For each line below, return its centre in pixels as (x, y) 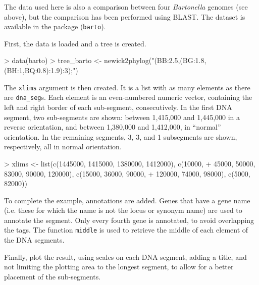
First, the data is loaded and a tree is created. (75, 43)
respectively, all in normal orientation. (63, 147)
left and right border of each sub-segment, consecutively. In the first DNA (118, 107)
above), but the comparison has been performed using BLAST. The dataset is (125, 16)
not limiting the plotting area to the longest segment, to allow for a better (119, 267)
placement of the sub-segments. (53, 276)
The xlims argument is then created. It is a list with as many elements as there (127, 87)
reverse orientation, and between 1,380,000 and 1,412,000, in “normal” (113, 127)
